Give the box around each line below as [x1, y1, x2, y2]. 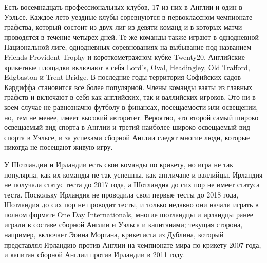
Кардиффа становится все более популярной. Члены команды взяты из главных [4, 81, 253, 92]
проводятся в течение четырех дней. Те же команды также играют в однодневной [4, 31, 259, 42]
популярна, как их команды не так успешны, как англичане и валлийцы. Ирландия [4, 169, 263, 180]
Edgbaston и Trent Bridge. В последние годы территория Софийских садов [4, 72, 241, 82]
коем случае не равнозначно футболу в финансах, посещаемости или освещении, [4, 101, 258, 112]
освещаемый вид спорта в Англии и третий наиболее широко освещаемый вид [4, 122, 250, 133]
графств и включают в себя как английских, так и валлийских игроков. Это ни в [4, 92, 256, 102]
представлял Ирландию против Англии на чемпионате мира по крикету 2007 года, [4, 239, 261, 250]
